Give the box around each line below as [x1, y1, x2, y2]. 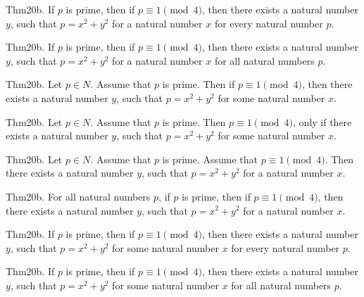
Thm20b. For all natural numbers [6, 189, 151, 203]
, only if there [293, 114, 352, 129]
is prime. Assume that [162, 151, 258, 166]
